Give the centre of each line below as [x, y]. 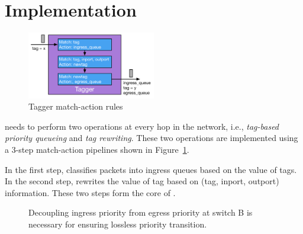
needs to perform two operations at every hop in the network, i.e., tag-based [142, 126]
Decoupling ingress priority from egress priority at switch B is [141, 212]
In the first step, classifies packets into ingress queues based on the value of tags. [151, 169]
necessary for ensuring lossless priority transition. [118, 224]
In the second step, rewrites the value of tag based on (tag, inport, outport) [142, 181]
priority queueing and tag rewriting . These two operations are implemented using [151, 138]
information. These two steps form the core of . [90, 192]
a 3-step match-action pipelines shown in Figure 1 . [97, 150]
